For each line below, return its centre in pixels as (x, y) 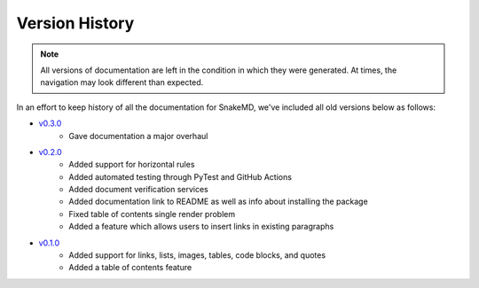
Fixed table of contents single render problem (152, 214)
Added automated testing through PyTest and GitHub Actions (181, 176)
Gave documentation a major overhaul (138, 136)
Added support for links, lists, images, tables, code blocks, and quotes (197, 255)
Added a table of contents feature (130, 268)
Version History (75, 23)
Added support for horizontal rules (132, 165)
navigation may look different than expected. (122, 82)
